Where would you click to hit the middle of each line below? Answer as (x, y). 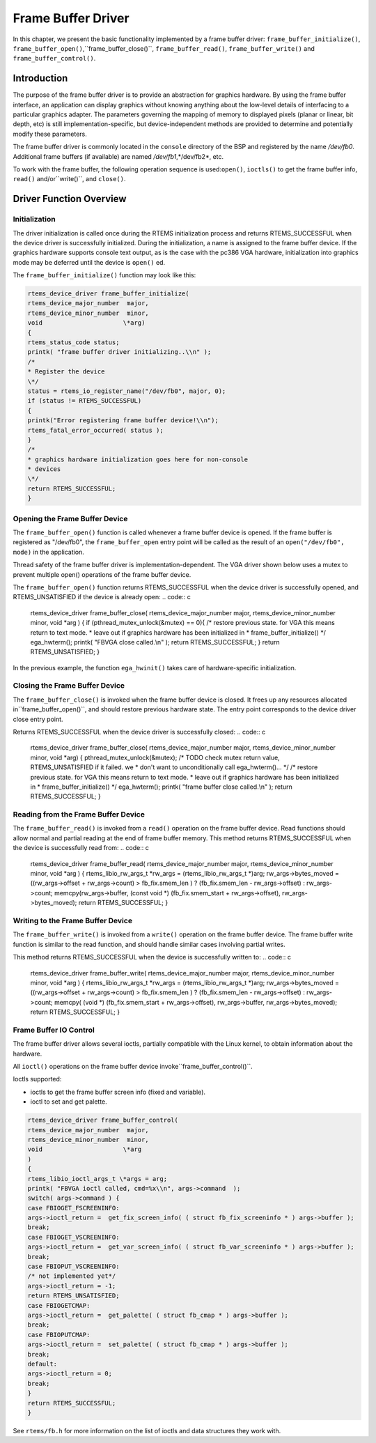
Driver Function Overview (70, 199)
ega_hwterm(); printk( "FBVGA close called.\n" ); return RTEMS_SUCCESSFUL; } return (155, 642)
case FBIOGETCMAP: (59, 1305)
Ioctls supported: (37, 1079)
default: (42, 1364)
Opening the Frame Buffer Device (70, 518)
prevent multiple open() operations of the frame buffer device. (102, 574)
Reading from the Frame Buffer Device (79, 815)
